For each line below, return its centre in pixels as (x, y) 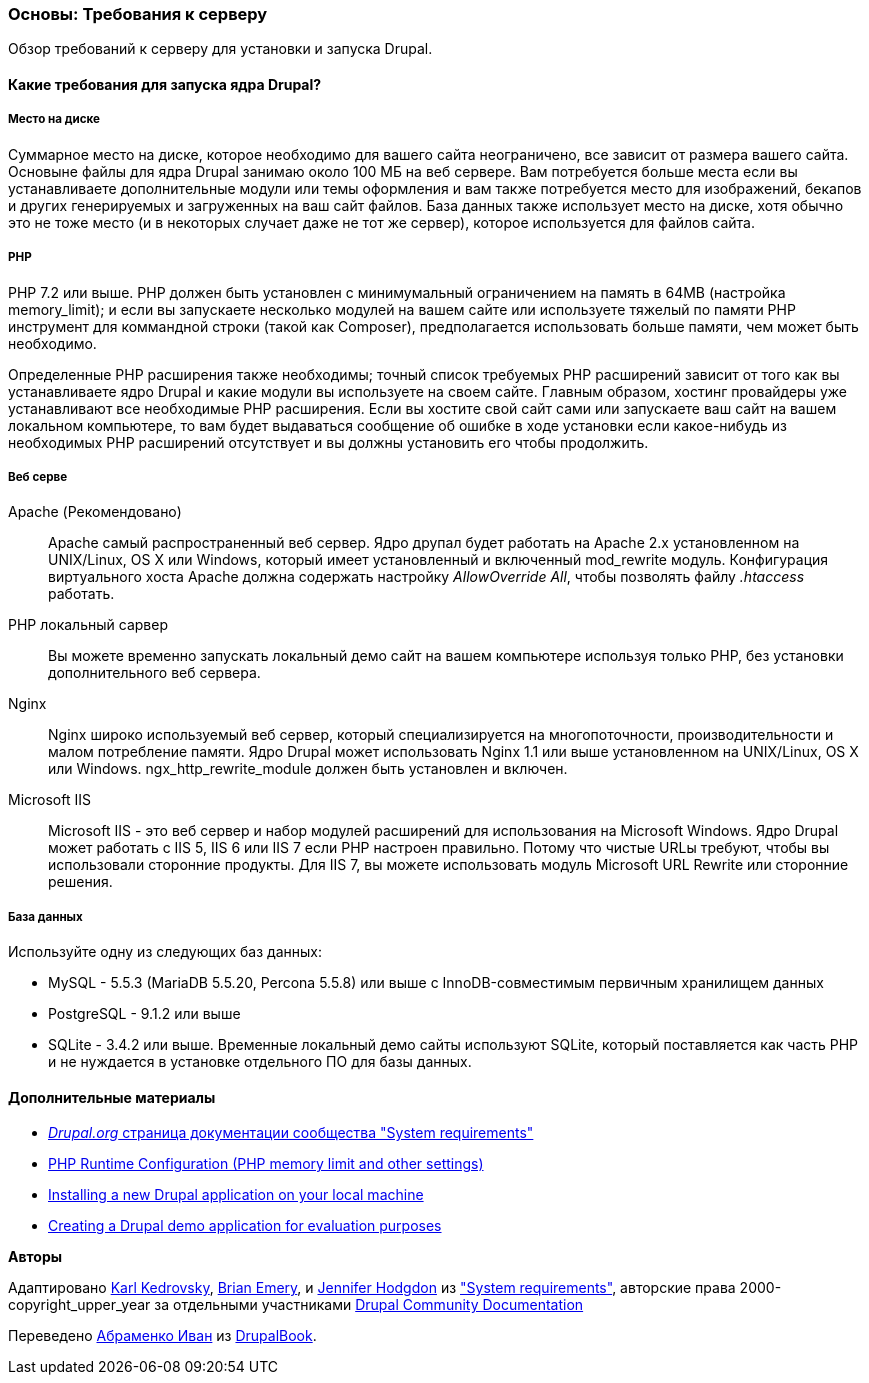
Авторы (35, 1257)
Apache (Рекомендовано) (95, 512)
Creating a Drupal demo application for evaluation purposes (245, 1226)
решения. (80, 882)
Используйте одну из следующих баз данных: (165, 952)
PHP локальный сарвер (88, 625)
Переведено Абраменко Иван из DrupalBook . (162, 1336)
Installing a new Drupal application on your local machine (236, 1195)
